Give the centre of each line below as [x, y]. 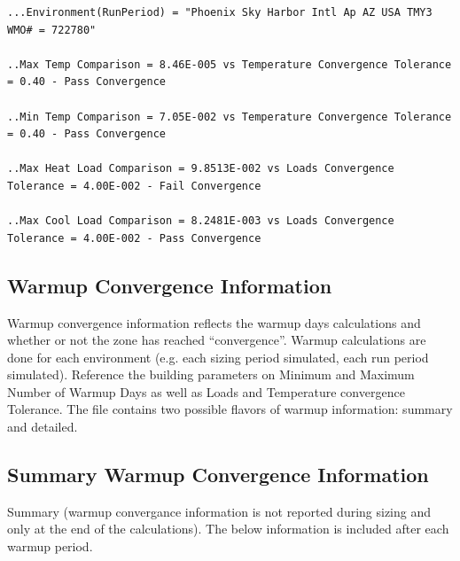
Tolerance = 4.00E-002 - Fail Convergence [134, 186]
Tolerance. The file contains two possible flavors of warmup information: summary [230, 409]
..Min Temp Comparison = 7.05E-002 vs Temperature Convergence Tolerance [230, 117]
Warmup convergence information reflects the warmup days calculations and [214, 322]
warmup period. [50, 546]
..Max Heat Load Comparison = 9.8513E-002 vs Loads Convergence [201, 169]
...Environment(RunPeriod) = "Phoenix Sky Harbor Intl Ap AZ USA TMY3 [220, 12]
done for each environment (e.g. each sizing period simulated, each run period [218, 357]
